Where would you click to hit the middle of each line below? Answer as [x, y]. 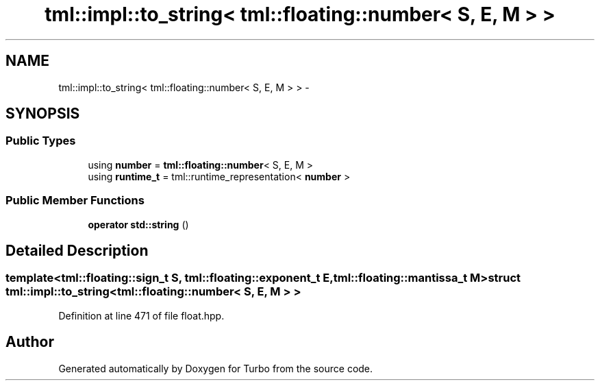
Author [30, 342]
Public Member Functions [75, 201]
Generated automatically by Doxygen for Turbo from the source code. [216, 368]
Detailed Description [77, 250]
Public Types [41, 141]
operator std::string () [138, 224]
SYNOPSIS [43, 114]
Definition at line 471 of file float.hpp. [141, 315]
